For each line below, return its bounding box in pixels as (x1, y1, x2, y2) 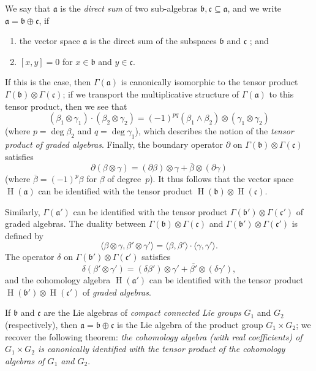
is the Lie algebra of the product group (117, 318, 263, 331)
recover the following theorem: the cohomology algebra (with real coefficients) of (5, 330, 303, 343)
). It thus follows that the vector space (149, 172, 294, 185)
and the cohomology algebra (5, 273, 111, 286)
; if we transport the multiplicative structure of (62, 87, 239, 100)
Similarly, (5, 205, 40, 218)
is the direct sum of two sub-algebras (60, 2, 198, 14)
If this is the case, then (5, 75, 91, 88)
